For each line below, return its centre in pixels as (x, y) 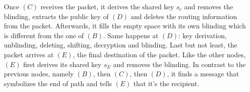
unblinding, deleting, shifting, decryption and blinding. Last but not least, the (121, 45)
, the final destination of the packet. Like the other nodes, (159, 54)
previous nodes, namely (39, 74)
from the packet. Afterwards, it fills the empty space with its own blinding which (125, 26)
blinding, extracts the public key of (56, 16)
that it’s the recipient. (166, 83)
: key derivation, (203, 35)
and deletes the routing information (184, 16)
